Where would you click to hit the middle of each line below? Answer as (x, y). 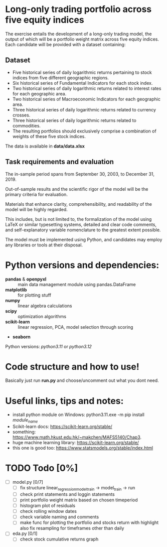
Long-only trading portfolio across (78, 9)
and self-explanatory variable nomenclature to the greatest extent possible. (83, 230)
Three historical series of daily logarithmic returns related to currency (84, 109)
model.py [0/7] (28, 482)
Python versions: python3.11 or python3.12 (48, 346)
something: (24, 432)
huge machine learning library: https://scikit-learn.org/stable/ (76, 443)
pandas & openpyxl (26, 279)
